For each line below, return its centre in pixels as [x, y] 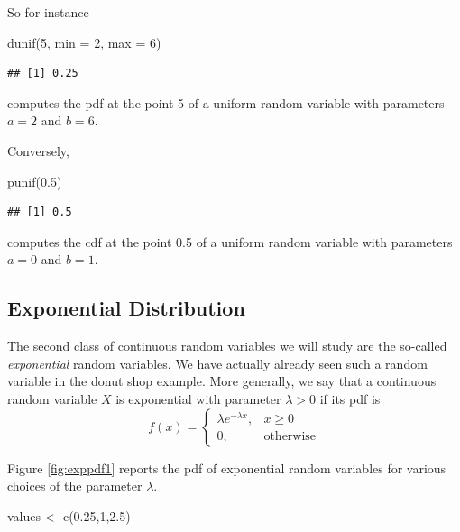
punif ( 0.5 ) [35, 181]
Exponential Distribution [126, 308]
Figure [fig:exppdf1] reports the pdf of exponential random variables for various [227, 468]
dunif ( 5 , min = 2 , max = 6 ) [84, 42]
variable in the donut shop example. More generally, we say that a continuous [222, 381]
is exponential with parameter [198, 398]
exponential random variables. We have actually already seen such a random [217, 363]
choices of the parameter [75, 486]
